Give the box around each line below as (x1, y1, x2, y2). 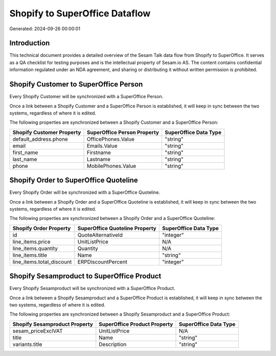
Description (99, 341, 127, 348)
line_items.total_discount (12, 258, 72, 265)
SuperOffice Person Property (86, 128, 159, 136)
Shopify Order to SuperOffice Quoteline (9, 176, 138, 185)
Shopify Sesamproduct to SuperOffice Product (9, 272, 162, 281)
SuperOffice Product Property (99, 320, 173, 327)
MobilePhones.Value (86, 162, 136, 169)
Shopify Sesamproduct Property (12, 320, 93, 327)
